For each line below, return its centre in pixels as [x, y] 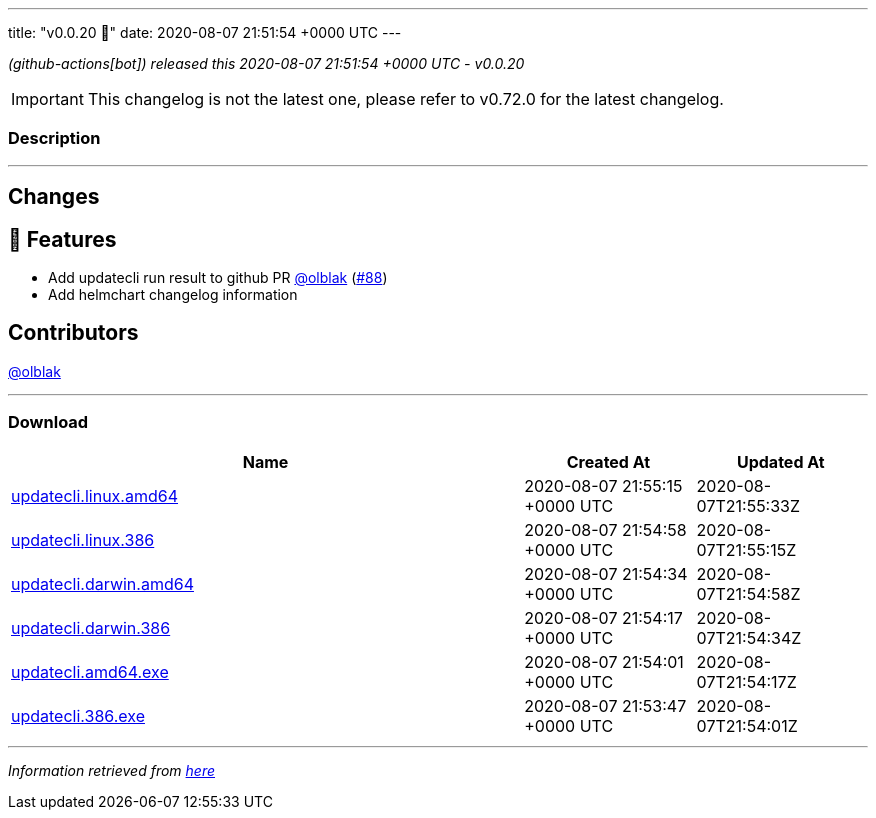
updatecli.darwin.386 [91, 627]
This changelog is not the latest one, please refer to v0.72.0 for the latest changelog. [405, 99]
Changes [54, 197]
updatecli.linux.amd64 [95, 495]
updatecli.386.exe [78, 715]
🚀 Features [62, 239]
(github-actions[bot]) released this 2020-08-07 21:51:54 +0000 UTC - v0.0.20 [266, 63]
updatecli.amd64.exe [90, 671]
